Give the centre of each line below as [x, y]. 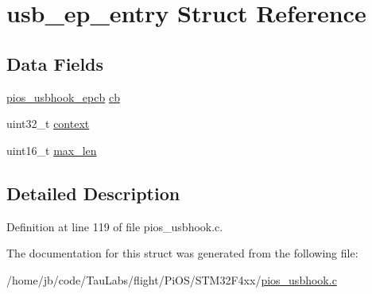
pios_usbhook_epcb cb [63, 97]
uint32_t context [48, 124]
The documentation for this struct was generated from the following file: [182, 253]
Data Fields [55, 63]
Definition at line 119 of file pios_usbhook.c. [115, 226]
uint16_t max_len [52, 150]
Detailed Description [93, 193]
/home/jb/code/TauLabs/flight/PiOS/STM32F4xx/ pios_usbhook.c [172, 279]
